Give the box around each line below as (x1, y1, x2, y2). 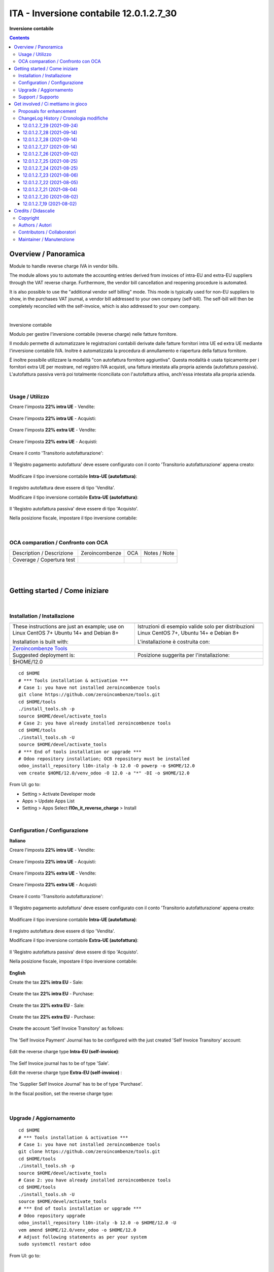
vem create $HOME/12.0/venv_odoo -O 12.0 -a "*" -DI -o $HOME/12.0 (18, 770, 190, 776)
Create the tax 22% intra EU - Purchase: (9, 991, 94, 997)
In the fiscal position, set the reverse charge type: (9, 1090, 114, 1096)
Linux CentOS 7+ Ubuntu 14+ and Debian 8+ (12, 629, 119, 637)
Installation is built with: (12, 639, 68, 646)
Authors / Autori (18, 222, 52, 228)
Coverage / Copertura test (12, 556, 76, 563)
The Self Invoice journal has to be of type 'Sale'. (9, 1060, 110, 1066)
